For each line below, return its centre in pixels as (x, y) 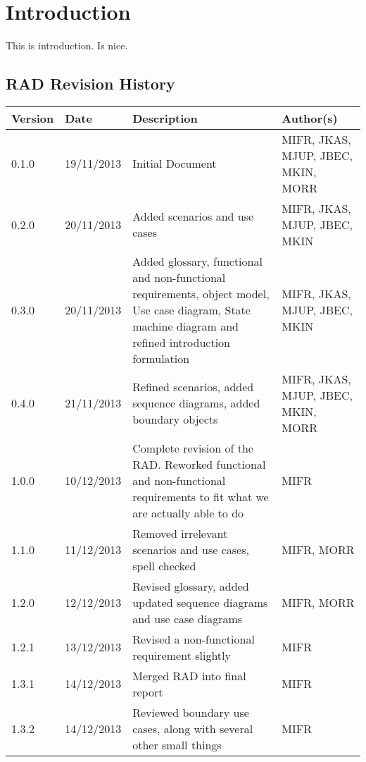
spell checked (164, 565)
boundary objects (175, 419)
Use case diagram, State (191, 309)
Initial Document (175, 164)
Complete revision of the (193, 448)
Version (33, 118)
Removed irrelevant (180, 533)
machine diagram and (185, 326)
